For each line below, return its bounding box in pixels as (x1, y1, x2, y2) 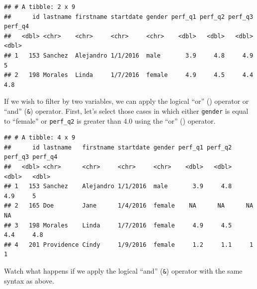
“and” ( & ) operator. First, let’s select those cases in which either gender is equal (4, 105, 249, 116)
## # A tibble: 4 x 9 (4, 134, 76, 142)
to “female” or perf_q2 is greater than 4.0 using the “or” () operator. (4, 115, 216, 126)
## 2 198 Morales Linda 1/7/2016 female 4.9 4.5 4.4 (4, 72, 254, 79)
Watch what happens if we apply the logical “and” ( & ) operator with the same (4, 265, 243, 276)
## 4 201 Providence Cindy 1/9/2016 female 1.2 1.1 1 (4, 241, 254, 248)
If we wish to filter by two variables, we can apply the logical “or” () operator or (4, 96, 249, 106)
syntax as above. (4, 275, 54, 286)
